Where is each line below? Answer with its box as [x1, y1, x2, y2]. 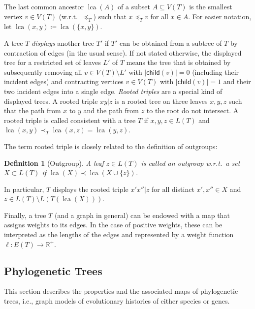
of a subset [118, 1, 150, 11]
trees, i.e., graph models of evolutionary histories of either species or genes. [4, 296, 230, 306]
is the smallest [189, 1, 232, 11]
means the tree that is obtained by [126, 57, 231, 67]
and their [223, 76, 251, 87]
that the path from [4, 105, 61, 116]
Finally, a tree [4, 210, 46, 220]
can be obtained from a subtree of [120, 37, 222, 48]
